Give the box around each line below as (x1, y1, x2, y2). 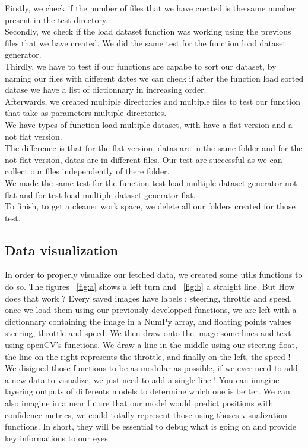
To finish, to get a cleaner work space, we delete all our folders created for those (5, 200, 296, 212)
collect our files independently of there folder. (5, 165, 170, 177)
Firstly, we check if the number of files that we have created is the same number (5, 2, 296, 14)
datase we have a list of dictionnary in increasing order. (5, 83, 207, 96)
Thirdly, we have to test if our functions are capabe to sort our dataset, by (5, 59, 277, 72)
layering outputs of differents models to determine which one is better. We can (5, 385, 290, 397)
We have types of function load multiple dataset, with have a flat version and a (5, 118, 293, 130)
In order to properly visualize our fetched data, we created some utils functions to (5, 268, 303, 281)
